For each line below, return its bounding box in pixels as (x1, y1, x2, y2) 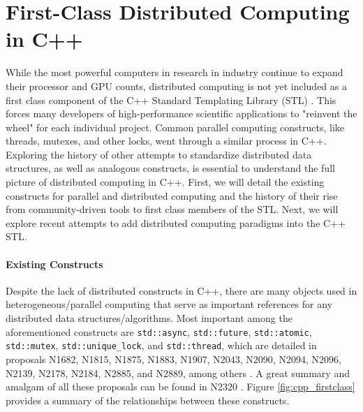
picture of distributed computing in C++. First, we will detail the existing (6, 175, 325, 189)
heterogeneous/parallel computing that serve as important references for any (6, 297, 333, 311)
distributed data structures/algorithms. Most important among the (6, 311, 292, 325)
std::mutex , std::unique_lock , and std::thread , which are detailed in (6, 338, 317, 353)
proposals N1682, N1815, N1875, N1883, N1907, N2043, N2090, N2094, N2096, (6, 351, 341, 366)
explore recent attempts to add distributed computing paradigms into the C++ (6, 215, 346, 230)
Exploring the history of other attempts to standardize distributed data (6, 147, 312, 161)
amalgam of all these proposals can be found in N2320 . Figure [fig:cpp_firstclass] (6, 379, 355, 394)
